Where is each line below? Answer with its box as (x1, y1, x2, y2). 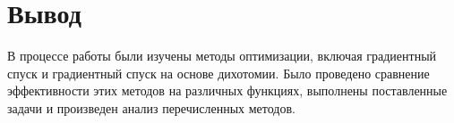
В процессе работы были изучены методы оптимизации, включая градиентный (7, 46, 437, 65)
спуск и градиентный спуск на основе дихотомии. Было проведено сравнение (7, 63, 430, 82)
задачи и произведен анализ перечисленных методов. (7, 98, 296, 117)
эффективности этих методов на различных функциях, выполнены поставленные (7, 81, 448, 100)
